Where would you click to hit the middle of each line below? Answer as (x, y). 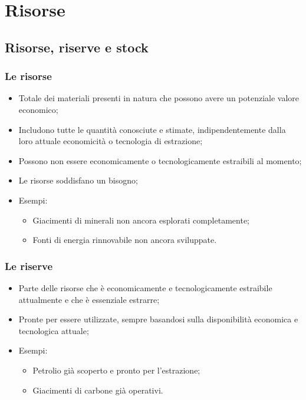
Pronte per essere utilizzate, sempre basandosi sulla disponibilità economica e (158, 319)
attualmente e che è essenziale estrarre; (89, 299)
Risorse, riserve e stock (77, 47)
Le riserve (29, 266)
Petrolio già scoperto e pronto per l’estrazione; (116, 370)
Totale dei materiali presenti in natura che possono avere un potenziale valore (159, 98)
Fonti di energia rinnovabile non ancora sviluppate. (125, 240)
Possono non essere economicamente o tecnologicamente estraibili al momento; (160, 160)
